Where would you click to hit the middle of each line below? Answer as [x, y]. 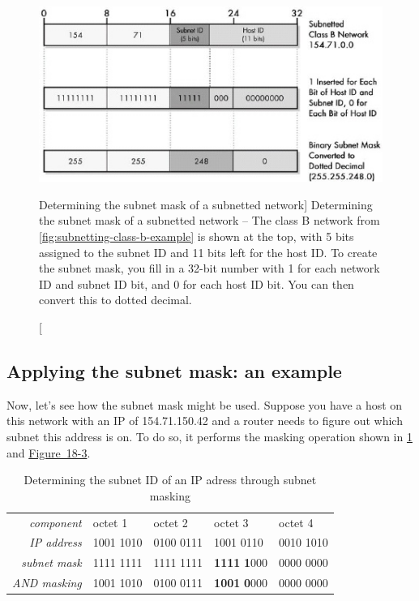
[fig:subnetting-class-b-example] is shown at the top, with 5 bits [197, 236]
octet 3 [231, 522]
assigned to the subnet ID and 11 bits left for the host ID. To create [208, 252]
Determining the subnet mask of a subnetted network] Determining [206, 204]
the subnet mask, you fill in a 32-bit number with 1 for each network [209, 268]
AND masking [47, 583]
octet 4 [296, 522]
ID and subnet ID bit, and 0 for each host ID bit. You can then [197, 283]
